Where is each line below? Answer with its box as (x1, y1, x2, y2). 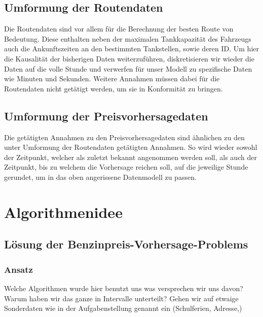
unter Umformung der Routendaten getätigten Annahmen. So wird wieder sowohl (4, 142, 257, 152)
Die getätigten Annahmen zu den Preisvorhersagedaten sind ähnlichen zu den (4, 132, 245, 142)
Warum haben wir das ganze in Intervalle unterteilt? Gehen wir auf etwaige (4, 293, 239, 303)
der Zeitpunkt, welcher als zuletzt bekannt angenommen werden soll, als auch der (4, 151, 257, 162)
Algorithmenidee (4, 201, 123, 222)
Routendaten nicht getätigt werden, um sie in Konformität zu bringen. (4, 83, 223, 93)
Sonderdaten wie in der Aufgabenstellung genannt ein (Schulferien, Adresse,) (4, 303, 242, 313)
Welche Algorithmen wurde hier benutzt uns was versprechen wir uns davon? (4, 282, 243, 293)
